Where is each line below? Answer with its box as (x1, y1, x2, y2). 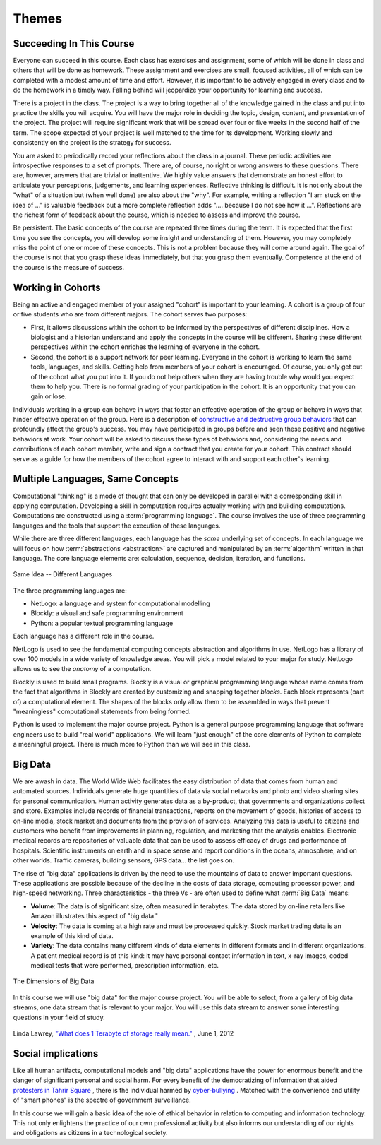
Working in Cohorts (13, 281, 102, 293)
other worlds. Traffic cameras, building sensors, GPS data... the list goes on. (13, 856, 235, 865)
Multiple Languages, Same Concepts (13, 473, 179, 485)
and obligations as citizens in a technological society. (13, 1129, 169, 1137)
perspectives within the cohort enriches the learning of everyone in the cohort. (30, 343, 260, 351)
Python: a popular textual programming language (30, 619, 174, 627)
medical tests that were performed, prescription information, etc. (30, 961, 219, 970)
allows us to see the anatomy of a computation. (13, 665, 152, 673)
